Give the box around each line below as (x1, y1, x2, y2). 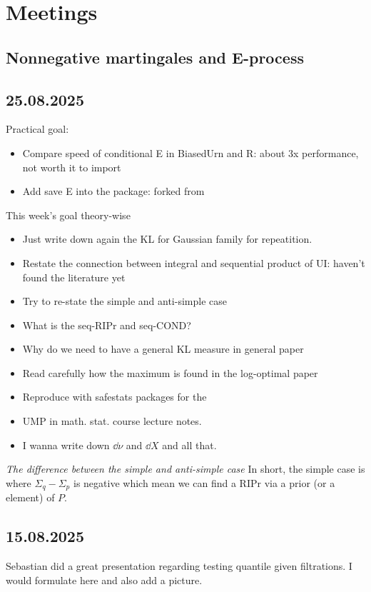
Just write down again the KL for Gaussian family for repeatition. (22, 231, 312, 246)
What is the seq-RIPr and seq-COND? (22, 317, 191, 332)
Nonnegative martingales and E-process (6, 46, 304, 68)
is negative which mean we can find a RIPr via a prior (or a (73, 475, 335, 490)
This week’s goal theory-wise (6, 207, 131, 222)
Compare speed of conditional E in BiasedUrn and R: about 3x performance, (22, 145, 359, 160)
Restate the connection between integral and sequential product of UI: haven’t (22, 255, 365, 270)
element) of (6, 490, 55, 505)
